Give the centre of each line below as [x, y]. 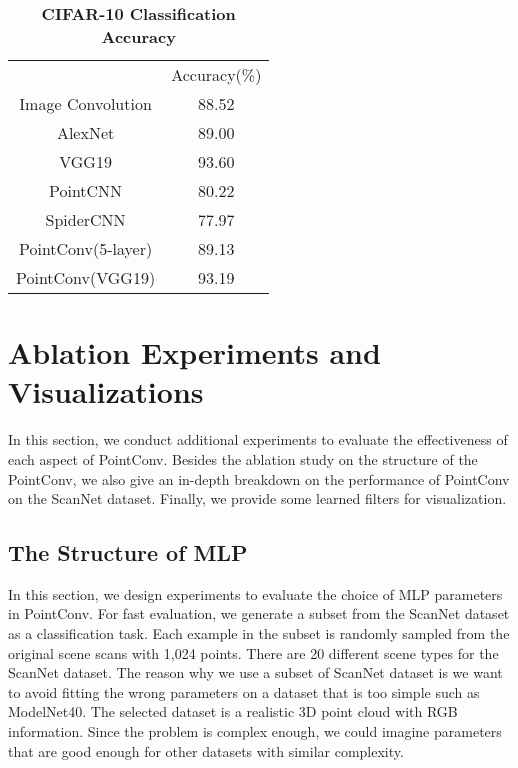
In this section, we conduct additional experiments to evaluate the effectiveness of [258, 439]
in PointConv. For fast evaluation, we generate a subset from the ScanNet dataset [259, 613]
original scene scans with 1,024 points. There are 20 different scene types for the [253, 652]
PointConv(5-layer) [85, 248]
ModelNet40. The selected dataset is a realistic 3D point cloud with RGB [233, 711]
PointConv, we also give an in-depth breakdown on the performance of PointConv [259, 478]
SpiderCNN [85, 219]
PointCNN [86, 190]
